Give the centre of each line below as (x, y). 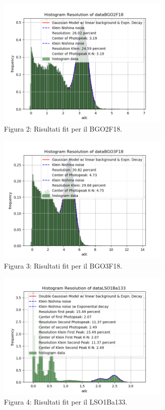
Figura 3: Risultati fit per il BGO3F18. (63, 265)
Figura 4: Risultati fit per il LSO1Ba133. (66, 402)
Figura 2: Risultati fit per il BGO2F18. (63, 129)
